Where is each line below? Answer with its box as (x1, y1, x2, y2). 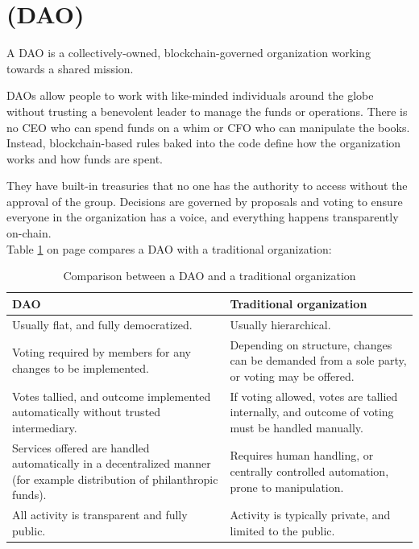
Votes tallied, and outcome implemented (12, 387, 211, 404)
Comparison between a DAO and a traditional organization (63, 267, 356, 284)
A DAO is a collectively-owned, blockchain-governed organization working (6, 44, 371, 61)
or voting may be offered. (230, 367, 355, 384)
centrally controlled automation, (230, 462, 389, 479)
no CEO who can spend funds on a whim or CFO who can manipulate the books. (6, 118, 410, 135)
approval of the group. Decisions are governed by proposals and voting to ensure (6, 192, 403, 209)
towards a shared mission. (6, 60, 134, 76)
